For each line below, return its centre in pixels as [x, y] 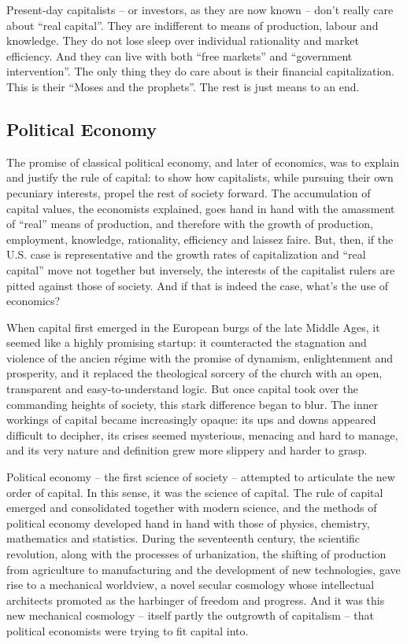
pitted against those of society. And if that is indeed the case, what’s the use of [198, 285]
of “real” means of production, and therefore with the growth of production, [190, 224]
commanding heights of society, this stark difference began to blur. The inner [192, 404]
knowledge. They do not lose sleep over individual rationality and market [183, 40]
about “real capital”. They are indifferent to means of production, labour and [192, 25]
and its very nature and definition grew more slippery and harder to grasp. [187, 450]
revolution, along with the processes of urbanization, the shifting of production [196, 554]
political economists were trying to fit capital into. [128, 630]
